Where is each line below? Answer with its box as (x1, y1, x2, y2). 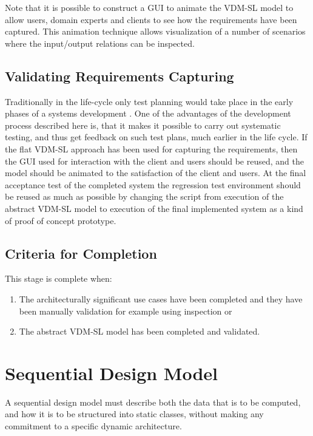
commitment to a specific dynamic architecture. (5, 420, 182, 432)
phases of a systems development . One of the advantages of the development (5, 107, 291, 120)
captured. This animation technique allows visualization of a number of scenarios (5, 25, 306, 38)
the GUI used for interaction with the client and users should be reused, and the (5, 154, 304, 167)
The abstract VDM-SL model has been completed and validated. (19, 325, 260, 338)
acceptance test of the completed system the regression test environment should (5, 178, 301, 191)
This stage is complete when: (5, 272, 112, 285)
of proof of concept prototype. (5, 214, 116, 227)
